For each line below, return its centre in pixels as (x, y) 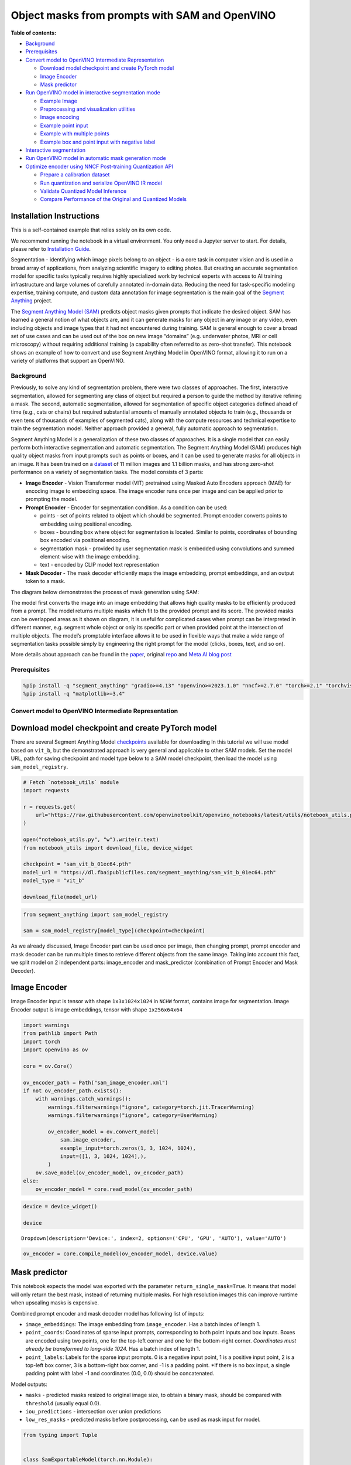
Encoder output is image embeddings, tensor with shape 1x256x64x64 (97, 1009)
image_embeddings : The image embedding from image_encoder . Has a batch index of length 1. (143, 1324)
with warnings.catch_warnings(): (83, 1099)
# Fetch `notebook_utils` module (71, 782)
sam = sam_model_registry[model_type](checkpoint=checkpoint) (114, 931)
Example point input (64, 125)
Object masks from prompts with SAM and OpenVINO (143, 15)
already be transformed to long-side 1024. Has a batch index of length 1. (113, 1349)
